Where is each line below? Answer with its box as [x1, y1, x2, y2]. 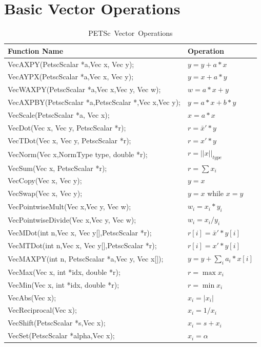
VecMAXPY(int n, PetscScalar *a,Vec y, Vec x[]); [8, 253, 164, 264]
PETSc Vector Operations [88, 28, 173, 38]
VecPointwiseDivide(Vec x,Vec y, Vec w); [8, 214, 136, 225]
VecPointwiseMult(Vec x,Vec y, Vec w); [8, 201, 131, 211]
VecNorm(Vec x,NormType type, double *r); [8, 148, 148, 159]
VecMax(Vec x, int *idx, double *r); [8, 266, 121, 277]
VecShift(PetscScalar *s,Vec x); [8, 317, 106, 328]
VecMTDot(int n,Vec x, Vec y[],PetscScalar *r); [8, 240, 157, 250]
